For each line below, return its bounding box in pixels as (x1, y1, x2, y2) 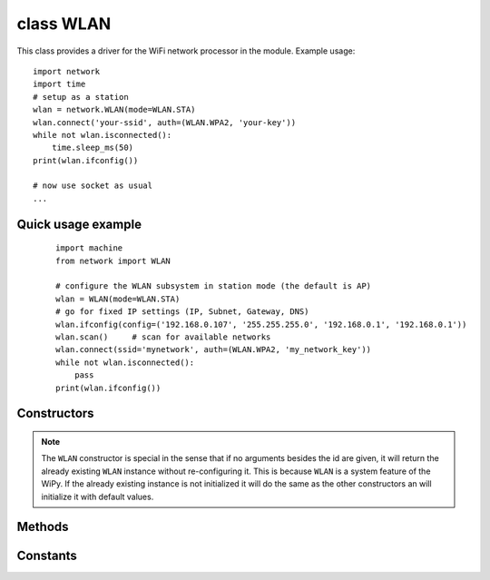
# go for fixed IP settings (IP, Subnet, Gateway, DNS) (55, 307, 309, 317)
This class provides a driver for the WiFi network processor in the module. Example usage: (16, 45, 356, 56)
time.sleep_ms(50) (51, 143, 134, 153)
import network (33, 66, 101, 76)
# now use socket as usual (33, 181, 153, 191)
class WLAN (16, 14, 112, 34)
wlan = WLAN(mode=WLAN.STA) (55, 293, 181, 304)
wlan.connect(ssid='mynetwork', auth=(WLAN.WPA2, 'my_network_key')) (55, 345, 372, 355)
